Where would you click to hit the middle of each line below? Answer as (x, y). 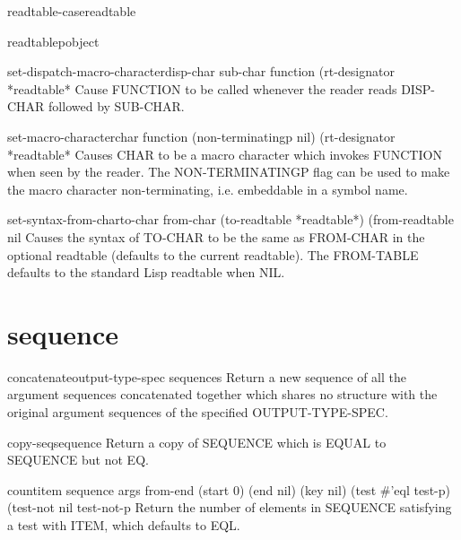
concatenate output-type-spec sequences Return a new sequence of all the (207, 376)
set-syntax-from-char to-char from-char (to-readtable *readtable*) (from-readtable (230, 219)
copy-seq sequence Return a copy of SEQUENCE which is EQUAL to (197, 442)
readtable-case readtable (72, 11)
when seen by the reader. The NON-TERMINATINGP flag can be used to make (229, 172)
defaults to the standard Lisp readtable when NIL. (146, 272)
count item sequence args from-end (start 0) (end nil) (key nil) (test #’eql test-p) (229, 489)
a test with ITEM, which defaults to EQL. (124, 525)
